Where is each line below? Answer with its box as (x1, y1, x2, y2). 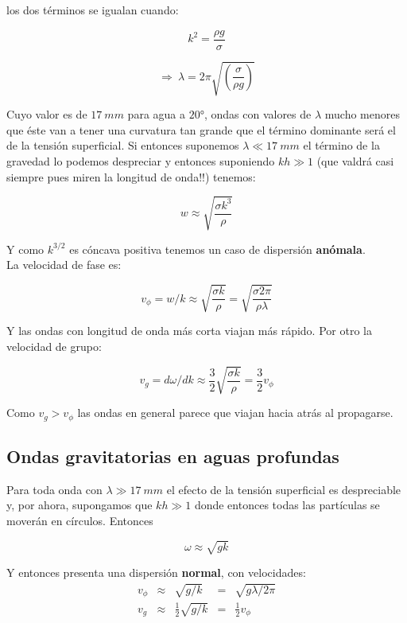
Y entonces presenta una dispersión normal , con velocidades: (6, 564, 306, 581)
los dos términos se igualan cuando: (6, 2, 179, 18)
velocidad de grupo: (6, 338, 102, 355)
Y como (6, 240, 45, 257)
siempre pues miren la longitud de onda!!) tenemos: (6, 168, 256, 185)
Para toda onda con (6, 481, 103, 497)
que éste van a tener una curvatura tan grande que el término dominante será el (6, 121, 396, 138)
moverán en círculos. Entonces (6, 512, 153, 529)
